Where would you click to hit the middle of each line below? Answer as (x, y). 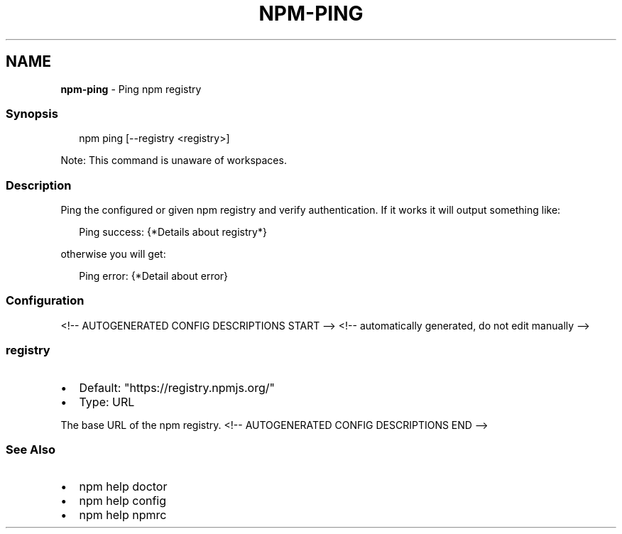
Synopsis (32, 113)
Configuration (45, 301)
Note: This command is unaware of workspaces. (174, 160)
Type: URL (107, 402)
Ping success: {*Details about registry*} (173, 232)
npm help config (123, 501)
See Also (31, 449)
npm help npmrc (123, 515)
